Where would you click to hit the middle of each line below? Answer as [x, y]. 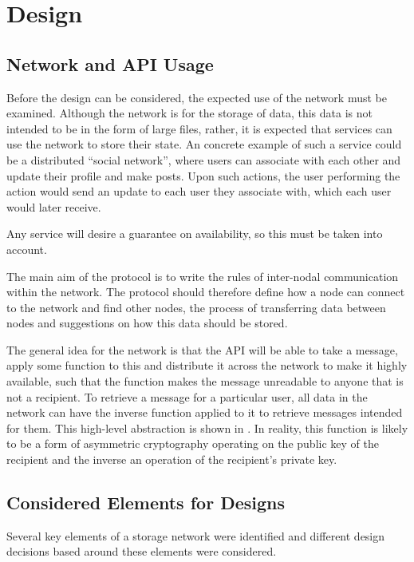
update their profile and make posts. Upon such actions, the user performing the [203, 175]
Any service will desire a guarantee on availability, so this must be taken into [195, 234]
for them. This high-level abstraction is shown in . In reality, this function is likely [207, 427]
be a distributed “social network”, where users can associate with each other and [204, 159]
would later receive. [54, 206]
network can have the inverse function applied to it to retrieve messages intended [205, 412]
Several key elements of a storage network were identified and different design [196, 535]
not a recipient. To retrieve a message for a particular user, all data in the [187, 396]
